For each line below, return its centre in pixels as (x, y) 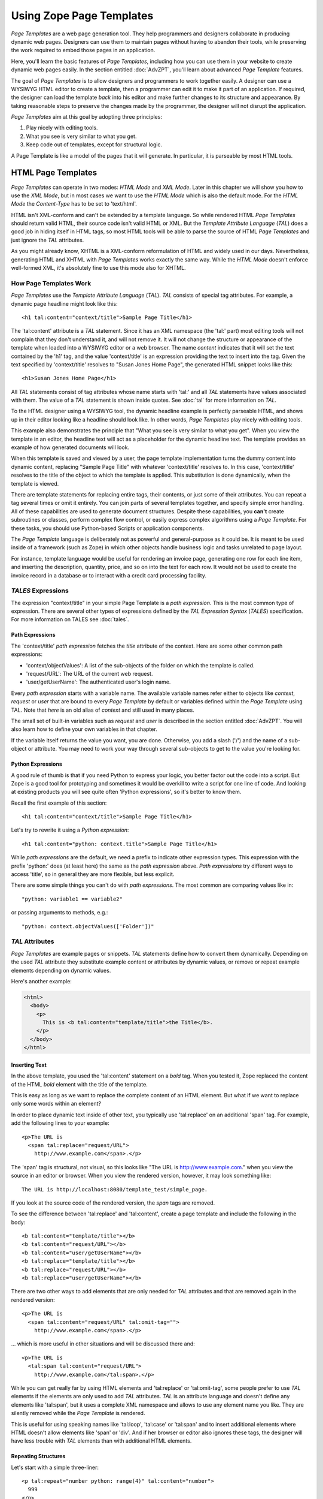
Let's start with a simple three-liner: (55, 1467)
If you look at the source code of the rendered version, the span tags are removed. (113, 1203)
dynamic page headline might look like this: (64, 303)
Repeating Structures (38, 1456)
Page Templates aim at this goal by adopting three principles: (87, 117)
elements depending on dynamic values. (61, 970)
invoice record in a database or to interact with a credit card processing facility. (109, 575)
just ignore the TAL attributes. (48, 240)
